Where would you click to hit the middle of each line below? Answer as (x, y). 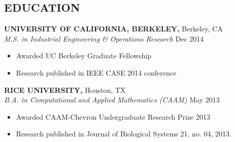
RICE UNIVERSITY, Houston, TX (65, 90)
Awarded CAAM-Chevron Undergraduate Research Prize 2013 (113, 116)
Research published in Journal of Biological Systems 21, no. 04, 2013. (124, 134)
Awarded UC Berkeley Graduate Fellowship (84, 56)
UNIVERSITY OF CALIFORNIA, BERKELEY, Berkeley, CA (113, 29)
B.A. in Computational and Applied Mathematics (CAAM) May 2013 (112, 100)
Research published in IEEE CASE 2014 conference (96, 72)
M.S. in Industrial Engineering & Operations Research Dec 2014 (104, 38)
